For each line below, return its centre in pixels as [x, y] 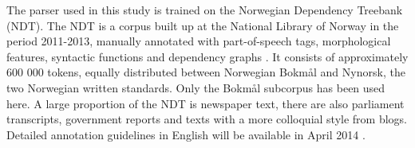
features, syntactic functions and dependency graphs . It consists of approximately [207, 56]
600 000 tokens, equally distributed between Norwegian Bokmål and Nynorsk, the [206, 72]
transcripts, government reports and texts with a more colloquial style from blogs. [207, 119]
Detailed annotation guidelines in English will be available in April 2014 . [186, 134]
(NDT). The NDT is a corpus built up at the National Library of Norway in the [203, 25]
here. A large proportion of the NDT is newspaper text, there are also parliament [206, 103]
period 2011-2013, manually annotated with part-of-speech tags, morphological [199, 41]
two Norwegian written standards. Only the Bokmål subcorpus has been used [196, 87]
